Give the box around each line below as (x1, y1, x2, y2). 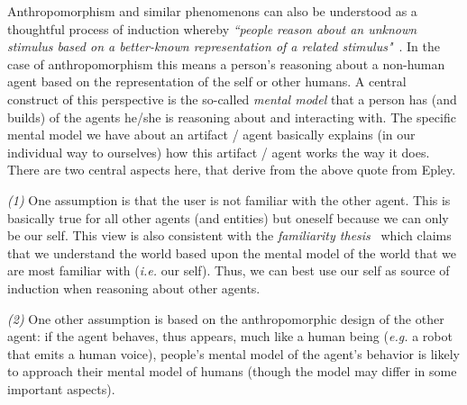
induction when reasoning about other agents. (7, 278, 261, 297)
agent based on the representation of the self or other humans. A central (7, 72, 407, 91)
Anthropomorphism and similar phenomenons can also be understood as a (7, 2, 417, 20)
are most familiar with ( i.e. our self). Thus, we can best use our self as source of (7, 261, 450, 280)
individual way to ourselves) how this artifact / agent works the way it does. (7, 142, 430, 161)
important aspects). (7, 379, 115, 398)
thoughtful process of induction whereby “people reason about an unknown (7, 19, 417, 38)
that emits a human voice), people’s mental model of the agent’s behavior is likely (7, 344, 460, 363)
